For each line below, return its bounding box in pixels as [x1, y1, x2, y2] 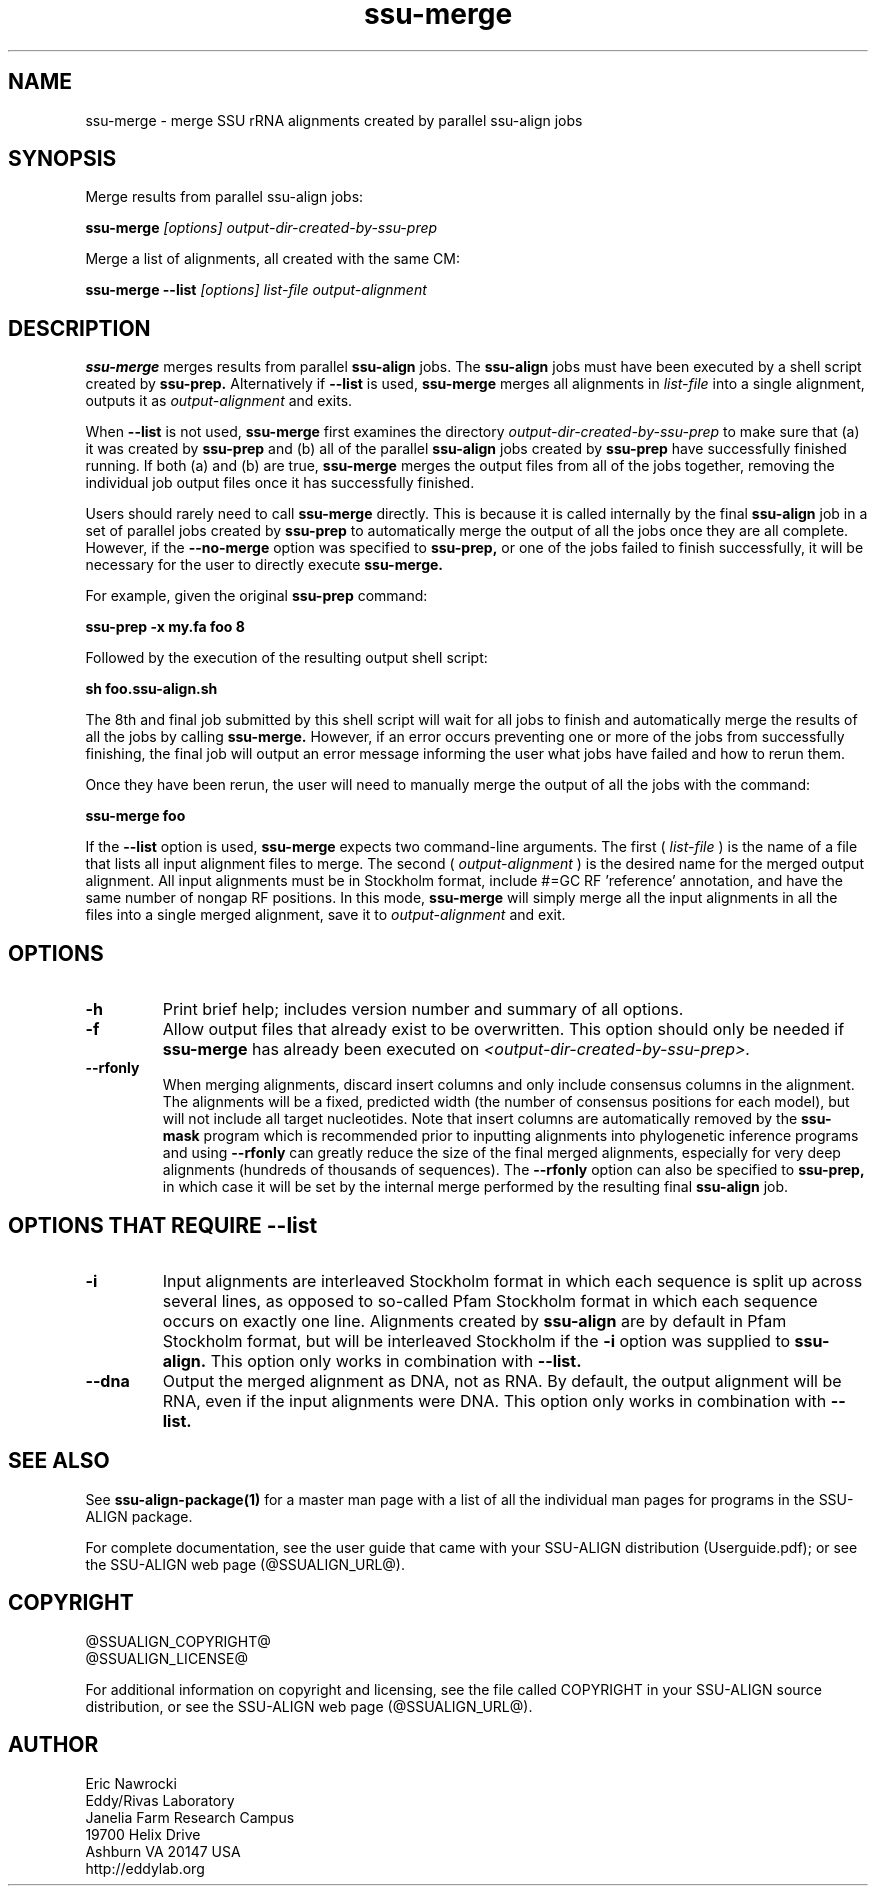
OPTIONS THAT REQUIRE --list [8, 1212, 318, 1238]
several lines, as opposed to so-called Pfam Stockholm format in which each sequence [162, 1290, 818, 1311]
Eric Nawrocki [85, 1774, 177, 1792]
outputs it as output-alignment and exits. [85, 392, 353, 410]
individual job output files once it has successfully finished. [85, 474, 475, 492]
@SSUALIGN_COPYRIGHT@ [85, 1632, 271, 1650]
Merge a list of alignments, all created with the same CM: [85, 250, 460, 268]
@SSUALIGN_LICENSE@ [85, 1649, 248, 1667]
